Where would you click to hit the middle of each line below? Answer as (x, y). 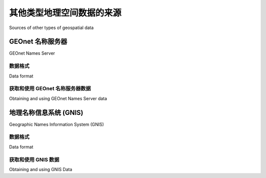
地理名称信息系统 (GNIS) (46, 113)
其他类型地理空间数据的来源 (65, 13)
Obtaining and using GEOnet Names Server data (58, 98)
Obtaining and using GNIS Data (41, 169)
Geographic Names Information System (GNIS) (57, 124)
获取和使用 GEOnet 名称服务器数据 (50, 89)
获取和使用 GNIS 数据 (34, 159)
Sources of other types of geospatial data (51, 28)
